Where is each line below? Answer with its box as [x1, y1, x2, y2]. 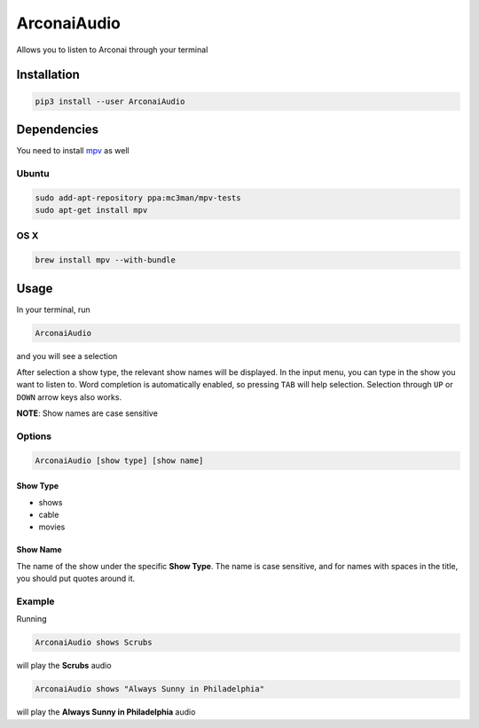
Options [16, 430, 52, 442]
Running [16, 614, 48, 624]
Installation [16, 67, 80, 82]
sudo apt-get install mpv [35, 205, 148, 215]
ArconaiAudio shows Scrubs [35, 638, 153, 647]
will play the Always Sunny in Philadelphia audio [16, 707, 196, 717]
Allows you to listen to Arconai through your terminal [16, 44, 208, 55]
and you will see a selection [16, 350, 118, 361]
